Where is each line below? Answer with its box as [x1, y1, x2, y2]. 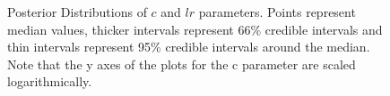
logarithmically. [7, 72, 92, 91]
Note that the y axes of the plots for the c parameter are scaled [7, 54, 356, 73]
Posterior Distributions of [7, 3, 147, 20]
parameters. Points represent [198, 3, 356, 20]
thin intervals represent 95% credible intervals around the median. [7, 37, 370, 56]
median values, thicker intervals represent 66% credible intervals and [7, 20, 383, 38]
